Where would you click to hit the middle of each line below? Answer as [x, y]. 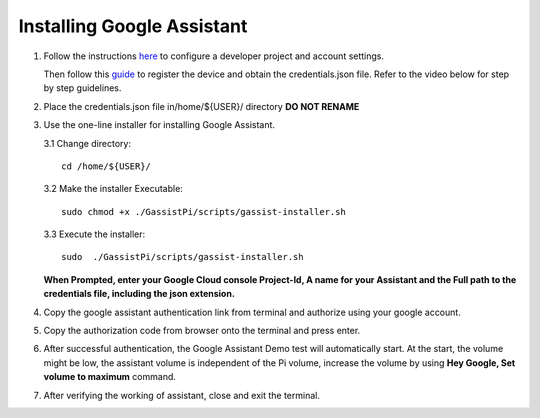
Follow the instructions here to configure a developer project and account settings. [214, 56]
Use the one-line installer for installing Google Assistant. [159, 125]
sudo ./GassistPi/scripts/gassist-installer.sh [182, 257]
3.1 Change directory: [87, 143]
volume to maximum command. [110, 377]
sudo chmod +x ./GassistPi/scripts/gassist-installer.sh [204, 211]
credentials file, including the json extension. [139, 294]
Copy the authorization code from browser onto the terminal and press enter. [202, 331]
